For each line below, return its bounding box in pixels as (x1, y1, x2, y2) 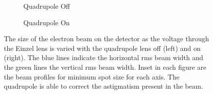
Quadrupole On (23, 17, 70, 27)
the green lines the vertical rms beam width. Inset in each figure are (4, 62, 207, 72)
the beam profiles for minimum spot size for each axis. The (4, 71, 179, 81)
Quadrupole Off (23, 1, 70, 11)
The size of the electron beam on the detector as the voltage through (4, 33, 209, 44)
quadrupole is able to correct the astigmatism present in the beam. (4, 81, 203, 91)
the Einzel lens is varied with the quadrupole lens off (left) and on (4, 43, 201, 53)
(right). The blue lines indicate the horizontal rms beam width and (4, 52, 203, 63)
